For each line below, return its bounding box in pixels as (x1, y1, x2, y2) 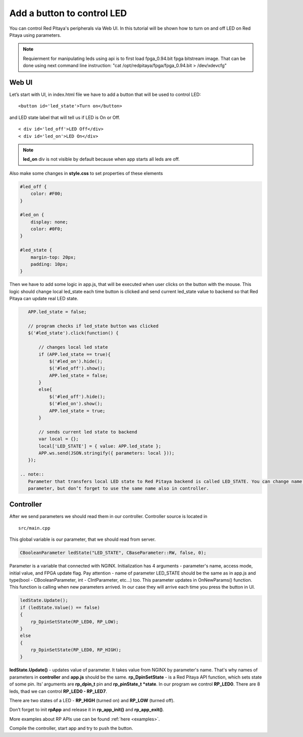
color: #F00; (30, 191, 63, 197)
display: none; (30, 219, 68, 224)
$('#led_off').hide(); (49, 393, 106, 400)
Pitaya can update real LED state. (9, 296, 78, 302)
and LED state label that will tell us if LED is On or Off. (9, 114, 121, 121)
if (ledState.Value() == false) (20, 604, 100, 610)
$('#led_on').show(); (49, 401, 103, 407)
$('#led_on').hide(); (49, 358, 103, 364)
